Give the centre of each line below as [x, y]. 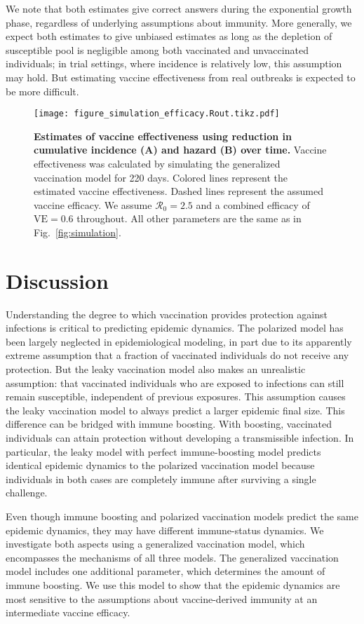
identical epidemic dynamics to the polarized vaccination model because [160, 465]
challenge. [27, 493]
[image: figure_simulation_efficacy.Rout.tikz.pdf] [157, 114]
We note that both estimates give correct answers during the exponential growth [179, 8]
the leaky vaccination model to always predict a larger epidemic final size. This [175, 410]
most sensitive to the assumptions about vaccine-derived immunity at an [162, 598]
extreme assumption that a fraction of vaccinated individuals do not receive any [177, 355]
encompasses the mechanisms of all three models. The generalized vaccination [172, 557]
